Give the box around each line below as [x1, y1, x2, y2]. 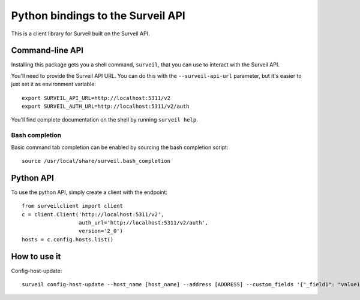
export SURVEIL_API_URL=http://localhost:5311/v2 [22, 95, 171, 101]
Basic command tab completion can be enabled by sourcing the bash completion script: [11, 144, 229, 151]
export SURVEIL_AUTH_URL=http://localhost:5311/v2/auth [22, 103, 190, 110]
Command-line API [11, 46, 84, 56]
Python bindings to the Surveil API [11, 9, 185, 22]
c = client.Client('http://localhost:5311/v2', [22, 211, 164, 218]
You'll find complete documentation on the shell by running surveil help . [11, 116, 198, 123]
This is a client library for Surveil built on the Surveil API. [11, 30, 150, 37]
